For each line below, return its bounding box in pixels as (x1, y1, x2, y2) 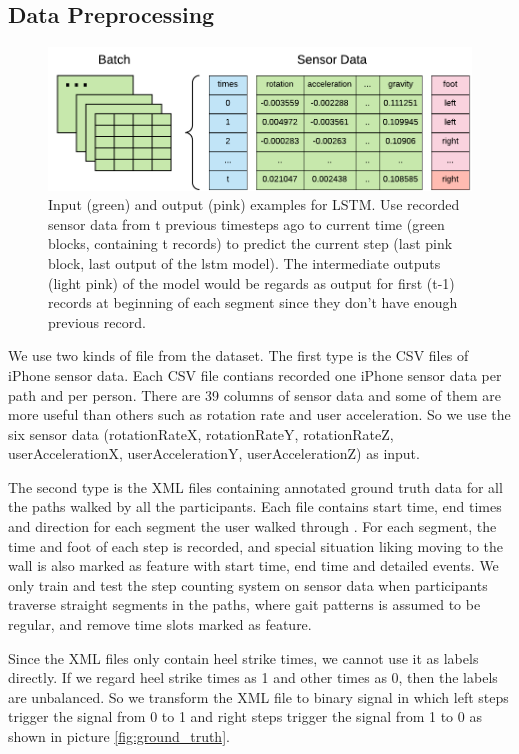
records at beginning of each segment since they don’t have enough (48, 292, 458, 313)
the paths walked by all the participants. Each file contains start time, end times (8, 496, 502, 517)
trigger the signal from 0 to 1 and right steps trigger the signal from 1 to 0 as (8, 706, 482, 727)
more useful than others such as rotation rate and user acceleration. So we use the (8, 404, 511, 425)
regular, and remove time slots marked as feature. (8, 614, 312, 635)
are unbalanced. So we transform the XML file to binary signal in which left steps (8, 686, 509, 707)
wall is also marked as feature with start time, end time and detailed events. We (8, 555, 499, 576)
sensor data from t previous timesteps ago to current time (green (48, 213, 445, 234)
